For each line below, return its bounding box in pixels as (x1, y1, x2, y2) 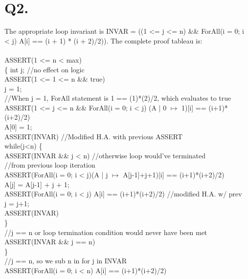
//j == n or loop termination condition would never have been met (4, 227, 207, 237)
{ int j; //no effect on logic (4, 64, 85, 74)
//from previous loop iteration (4, 160, 95, 170)
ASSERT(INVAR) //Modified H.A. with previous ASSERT (4, 131, 182, 141)
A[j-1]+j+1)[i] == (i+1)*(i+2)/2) (123, 170, 225, 180)
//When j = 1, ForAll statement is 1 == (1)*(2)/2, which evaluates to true (4, 93, 231, 103)
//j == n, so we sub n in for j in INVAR (4, 256, 127, 266)
